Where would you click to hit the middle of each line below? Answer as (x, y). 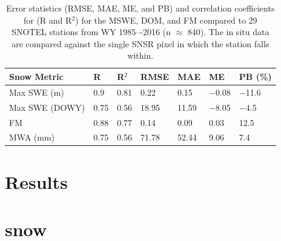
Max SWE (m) (37, 92)
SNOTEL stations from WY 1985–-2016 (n (91, 32)
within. (140, 55)
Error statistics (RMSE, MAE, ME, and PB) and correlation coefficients (140, 8)
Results (36, 181)
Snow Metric (36, 76)
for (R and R (48, 20)
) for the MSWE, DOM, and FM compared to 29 (166, 20)
